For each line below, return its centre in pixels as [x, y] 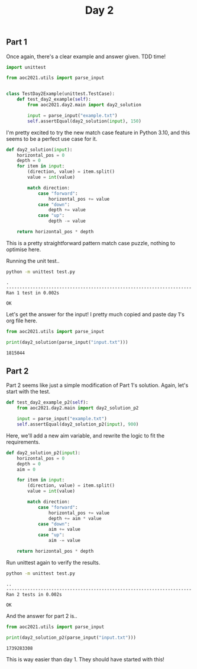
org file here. [22, 321]
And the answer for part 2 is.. [42, 616]
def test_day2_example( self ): [54, 99]
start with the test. [28, 392]
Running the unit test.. [33, 261]
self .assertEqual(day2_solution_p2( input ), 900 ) [78, 424]
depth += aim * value [75, 518]
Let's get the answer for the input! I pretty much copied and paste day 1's [95, 314]
